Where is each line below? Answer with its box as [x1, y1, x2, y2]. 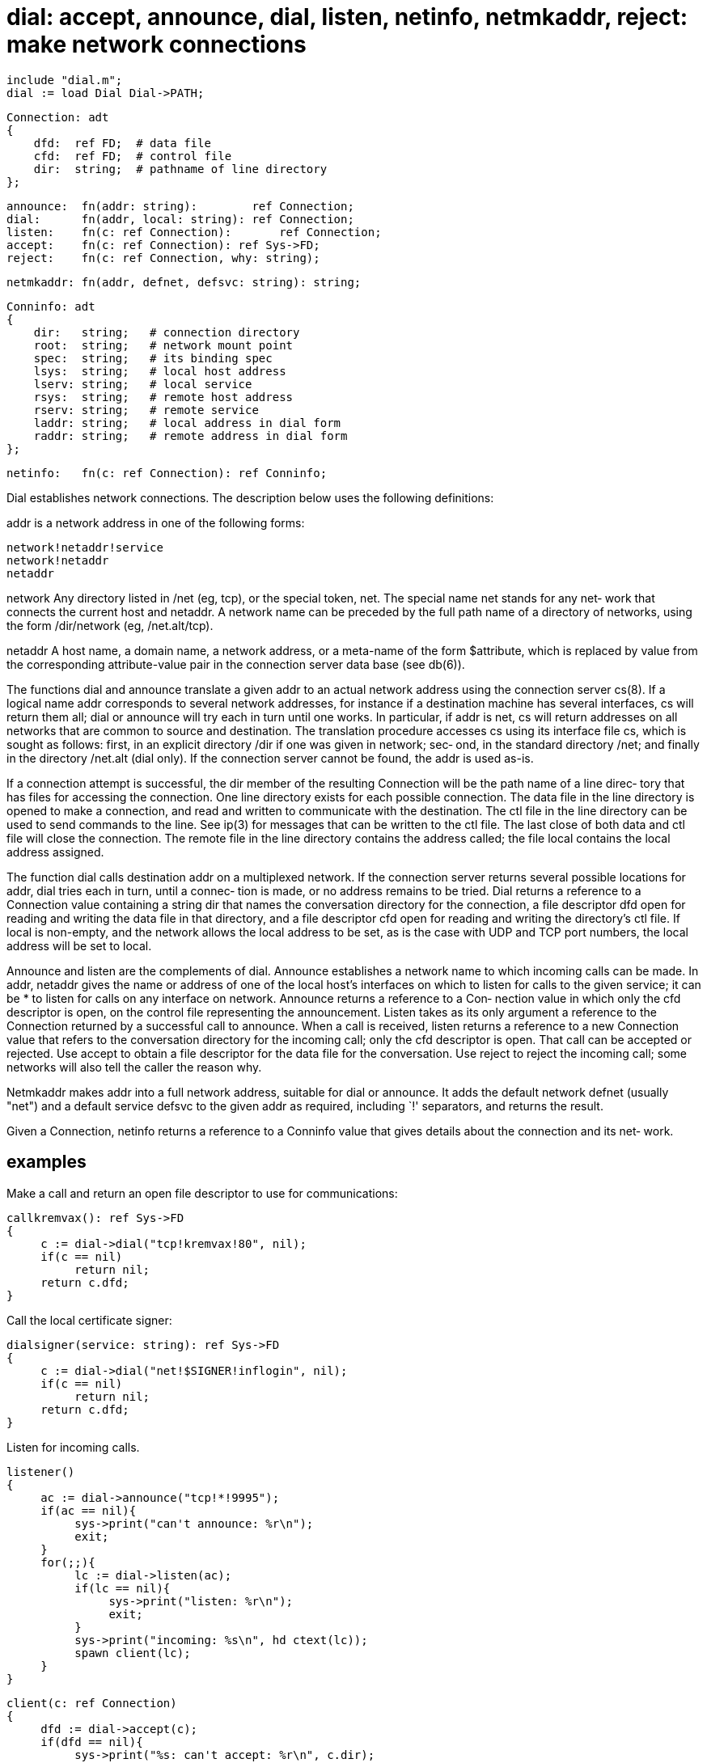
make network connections [6, 31, 307, 58]
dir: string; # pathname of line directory [33, 162, 328, 175]
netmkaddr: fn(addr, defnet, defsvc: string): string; [6, 275, 362, 289]
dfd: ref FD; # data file [33, 136, 211, 150]
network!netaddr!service [6, 540, 163, 554]
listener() [6, 1465, 75, 1478]
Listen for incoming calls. [6, 1440, 140, 1454]
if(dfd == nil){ [40, 1735, 143, 1748]
